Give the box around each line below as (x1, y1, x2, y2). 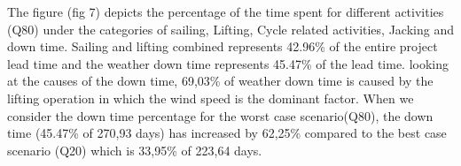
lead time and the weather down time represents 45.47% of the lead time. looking (7, 54, 449, 72)
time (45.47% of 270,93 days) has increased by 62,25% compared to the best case (7, 124, 447, 142)
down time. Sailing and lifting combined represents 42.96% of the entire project (7, 37, 438, 56)
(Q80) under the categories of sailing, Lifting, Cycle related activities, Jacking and (7, 19, 454, 38)
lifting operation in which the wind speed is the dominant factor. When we (7, 88, 414, 107)
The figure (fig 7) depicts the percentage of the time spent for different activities (7, 3, 444, 20)
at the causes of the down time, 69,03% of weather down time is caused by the (7, 72, 434, 90)
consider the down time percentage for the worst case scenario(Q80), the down (7, 106, 434, 124)
